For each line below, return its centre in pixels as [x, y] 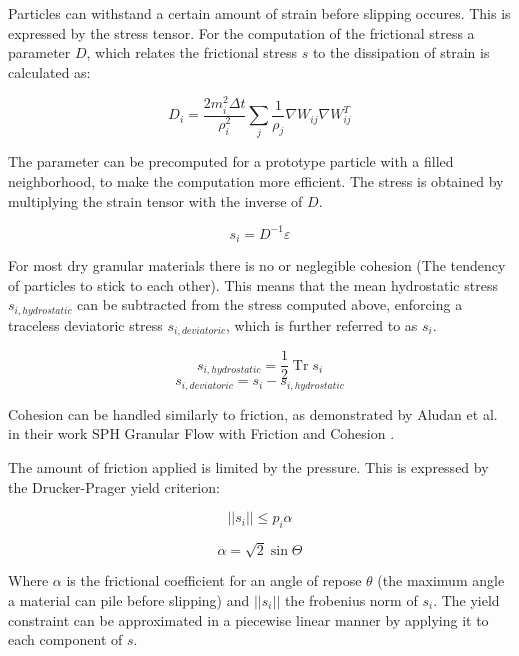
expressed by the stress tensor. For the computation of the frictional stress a [241, 32]
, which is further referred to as [322, 324]
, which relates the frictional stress [191, 52]
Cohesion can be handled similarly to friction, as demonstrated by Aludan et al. [253, 413]
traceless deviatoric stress [85, 324]
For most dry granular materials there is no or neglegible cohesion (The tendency [257, 265]
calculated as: [49, 71]
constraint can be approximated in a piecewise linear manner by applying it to [248, 619]
